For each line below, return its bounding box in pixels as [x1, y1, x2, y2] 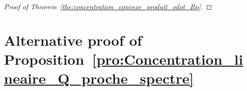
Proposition [4, 49, 84, 69]
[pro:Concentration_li [92, 49, 243, 69]
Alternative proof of [4, 30, 142, 50]
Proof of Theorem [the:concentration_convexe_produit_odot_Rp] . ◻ [4, 1, 212, 11]
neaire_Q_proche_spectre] [4, 68, 194, 88]
